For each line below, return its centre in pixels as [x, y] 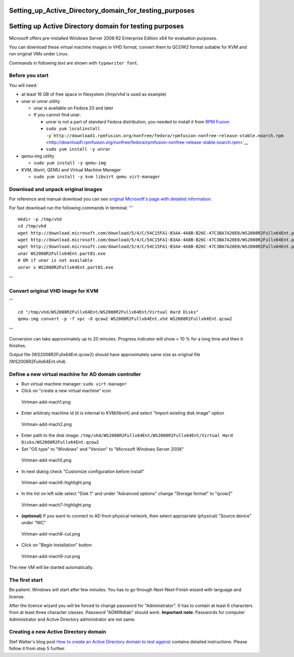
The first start [26, 580]
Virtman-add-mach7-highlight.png [56, 505]
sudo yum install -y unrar [78, 149]
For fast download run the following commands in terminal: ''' [71, 208]
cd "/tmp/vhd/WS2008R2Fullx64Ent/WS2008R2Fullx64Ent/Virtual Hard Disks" [108, 312]
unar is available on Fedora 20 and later [73, 108]
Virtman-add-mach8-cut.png [51, 534]
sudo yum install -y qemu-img [70, 163]
